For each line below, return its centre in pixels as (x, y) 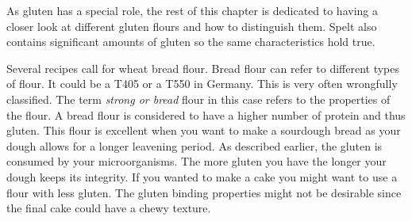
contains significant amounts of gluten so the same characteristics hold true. (191, 42)
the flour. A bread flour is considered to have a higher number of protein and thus (206, 114)
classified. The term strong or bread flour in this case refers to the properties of (198, 99)
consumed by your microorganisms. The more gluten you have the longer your (196, 161)
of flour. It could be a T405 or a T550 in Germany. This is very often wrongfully (202, 84)
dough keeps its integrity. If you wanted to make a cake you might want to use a (202, 176)
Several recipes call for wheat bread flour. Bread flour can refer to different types (203, 68)
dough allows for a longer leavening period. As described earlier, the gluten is (194, 145)
